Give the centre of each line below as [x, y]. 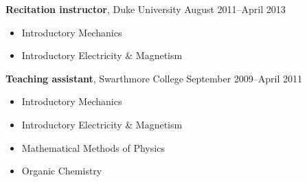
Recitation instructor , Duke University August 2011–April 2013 [146, 9]
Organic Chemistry [62, 171]
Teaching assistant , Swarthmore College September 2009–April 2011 [154, 78]
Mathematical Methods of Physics [93, 147]
